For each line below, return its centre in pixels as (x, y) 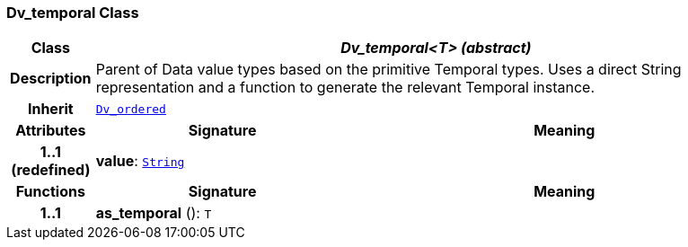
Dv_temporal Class (73, 13)
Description (51, 79)
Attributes (51, 131)
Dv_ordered (131, 109)
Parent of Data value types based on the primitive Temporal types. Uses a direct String (388, 70)
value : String (140, 161)
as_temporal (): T (154, 213)
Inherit (50, 109)
